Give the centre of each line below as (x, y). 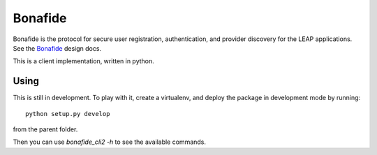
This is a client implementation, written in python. (84, 61)
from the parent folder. (45, 129)
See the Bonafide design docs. (57, 48)
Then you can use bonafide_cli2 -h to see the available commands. (109, 142)
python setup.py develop (68, 114)
